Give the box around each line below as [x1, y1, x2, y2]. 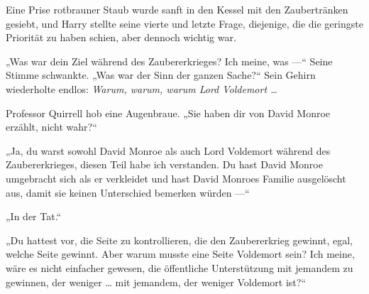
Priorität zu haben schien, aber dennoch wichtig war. [6, 30, 236, 45]
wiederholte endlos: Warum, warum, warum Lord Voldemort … [6, 81, 277, 96]
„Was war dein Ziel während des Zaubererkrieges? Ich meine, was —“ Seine [6, 53, 333, 68]
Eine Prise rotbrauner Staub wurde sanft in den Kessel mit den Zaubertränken [6, 2, 348, 16]
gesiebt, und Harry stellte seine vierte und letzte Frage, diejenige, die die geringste [6, 16, 363, 31]
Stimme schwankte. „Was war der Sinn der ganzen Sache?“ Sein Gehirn [6, 67, 316, 82]
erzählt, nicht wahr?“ [6, 119, 97, 134]
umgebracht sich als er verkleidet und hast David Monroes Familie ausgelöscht [6, 170, 346, 185]
